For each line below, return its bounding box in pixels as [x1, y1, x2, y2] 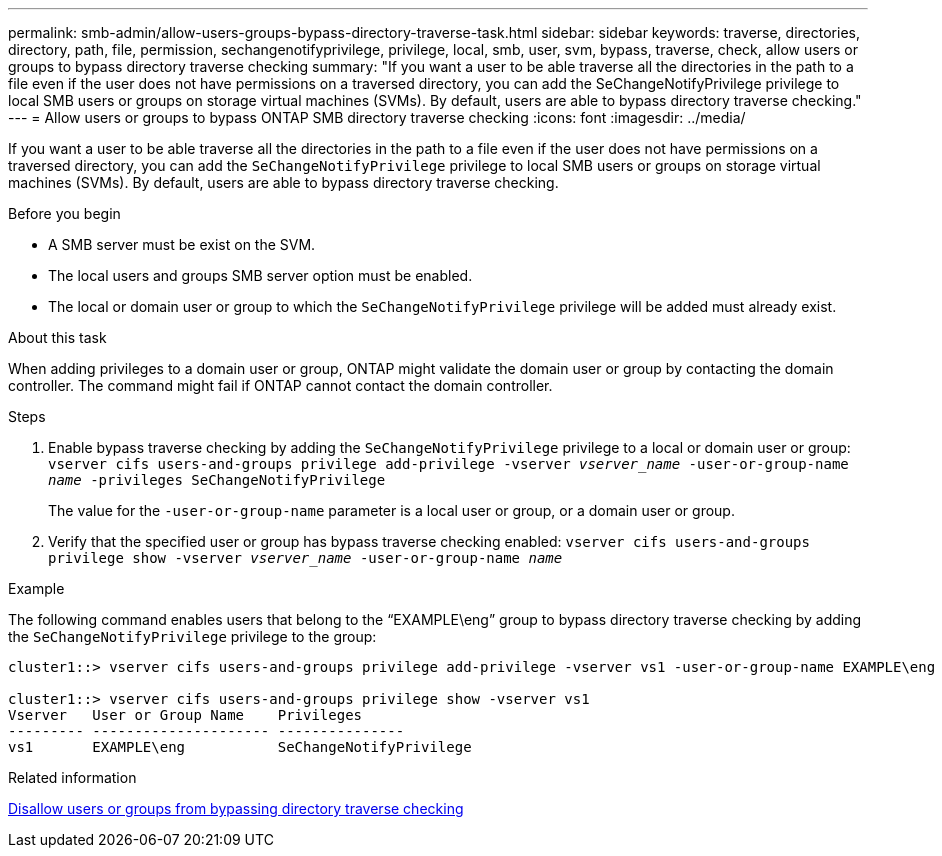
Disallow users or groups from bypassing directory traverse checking [8, 800, 464, 817]
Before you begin [8, 205, 121, 222]
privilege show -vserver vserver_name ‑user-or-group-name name [48, 550, 563, 566]
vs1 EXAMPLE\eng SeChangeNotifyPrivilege [8, 739, 472, 755]
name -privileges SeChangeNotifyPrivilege [48, 472, 386, 488]
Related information [8, 769, 137, 786]
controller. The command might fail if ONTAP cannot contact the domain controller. [8, 377, 553, 394]
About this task [8, 329, 107, 346]
